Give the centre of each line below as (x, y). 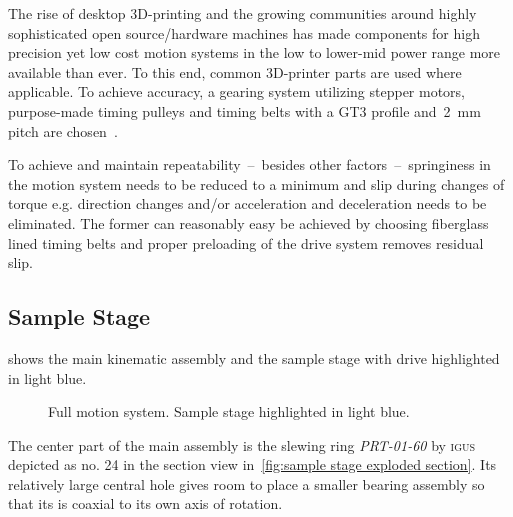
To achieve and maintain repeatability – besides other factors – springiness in (249, 164)
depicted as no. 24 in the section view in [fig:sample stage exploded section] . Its (252, 464)
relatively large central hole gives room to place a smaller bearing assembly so (246, 483)
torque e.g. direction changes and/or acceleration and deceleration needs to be (247, 203)
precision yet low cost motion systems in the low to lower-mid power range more (254, 52)
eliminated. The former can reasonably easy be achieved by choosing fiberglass (248, 222)
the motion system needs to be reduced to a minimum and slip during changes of (256, 183)
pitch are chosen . (63, 130)
